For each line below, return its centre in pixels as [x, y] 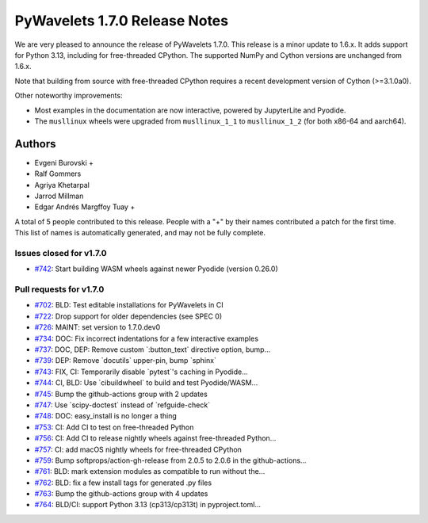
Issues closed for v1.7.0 [61, 253]
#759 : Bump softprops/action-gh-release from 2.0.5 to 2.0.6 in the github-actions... [170, 460]
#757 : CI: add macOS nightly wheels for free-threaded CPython [138, 449]
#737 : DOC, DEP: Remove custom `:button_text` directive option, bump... [153, 349]
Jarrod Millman [59, 196]
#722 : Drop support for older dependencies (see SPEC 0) [128, 316]
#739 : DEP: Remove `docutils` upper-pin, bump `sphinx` [126, 361]
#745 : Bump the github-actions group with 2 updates [121, 394]
